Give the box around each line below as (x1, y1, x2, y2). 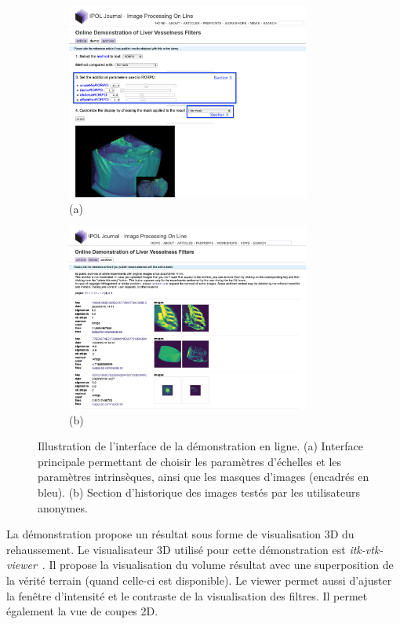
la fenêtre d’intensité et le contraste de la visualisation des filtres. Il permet (6, 587, 368, 604)
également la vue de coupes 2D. (6, 603, 158, 619)
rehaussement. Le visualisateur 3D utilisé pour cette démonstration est (6, 541, 346, 557)
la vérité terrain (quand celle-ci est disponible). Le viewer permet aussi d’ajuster (6, 572, 392, 589)
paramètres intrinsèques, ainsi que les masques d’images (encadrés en (38, 468, 369, 485)
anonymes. (38, 499, 88, 516)
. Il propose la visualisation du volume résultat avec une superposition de (42, 556, 394, 573)
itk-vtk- (349, 541, 384, 557)
